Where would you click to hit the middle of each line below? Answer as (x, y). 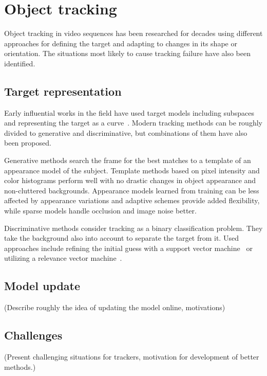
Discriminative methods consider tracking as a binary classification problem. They (133, 228)
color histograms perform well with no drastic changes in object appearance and (130, 180)
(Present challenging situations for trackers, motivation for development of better (132, 357)
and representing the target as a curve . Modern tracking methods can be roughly (133, 123)
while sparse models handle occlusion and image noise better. (100, 211)
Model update (42, 286)
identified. (20, 63)
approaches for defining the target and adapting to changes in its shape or (121, 43)
